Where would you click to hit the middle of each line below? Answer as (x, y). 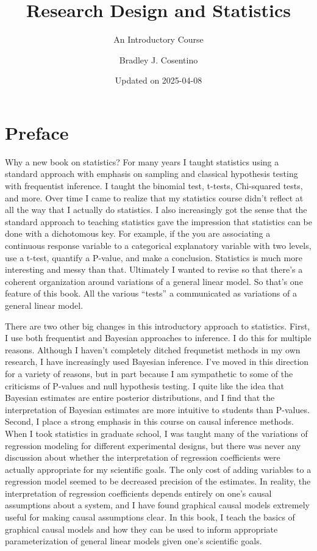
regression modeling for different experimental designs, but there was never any (153, 445)
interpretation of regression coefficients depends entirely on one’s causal (138, 493)
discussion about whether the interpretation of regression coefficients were (143, 457)
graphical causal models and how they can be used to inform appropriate (141, 529)
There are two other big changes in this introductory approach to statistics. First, (158, 326)
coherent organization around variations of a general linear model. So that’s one (154, 281)
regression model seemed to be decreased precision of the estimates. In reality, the (158, 481)
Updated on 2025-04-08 (158, 80)
